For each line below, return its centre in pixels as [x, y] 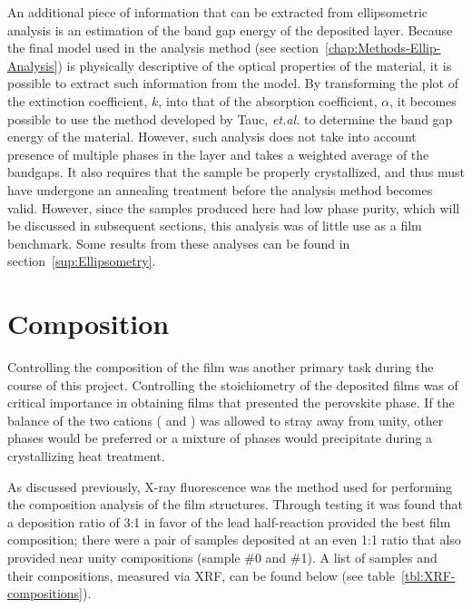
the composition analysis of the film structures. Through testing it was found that [235, 504]
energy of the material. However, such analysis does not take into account [212, 137]
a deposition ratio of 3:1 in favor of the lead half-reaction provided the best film [229, 521]
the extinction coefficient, [78, 100]
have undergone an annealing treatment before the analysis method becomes [220, 189]
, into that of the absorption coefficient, [268, 100]
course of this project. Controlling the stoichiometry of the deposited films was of [233, 384]
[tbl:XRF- [428, 575]
